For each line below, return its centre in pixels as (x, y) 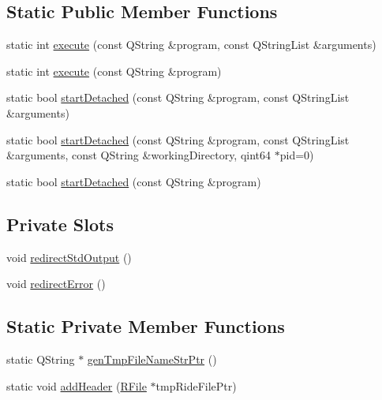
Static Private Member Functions (146, 326)
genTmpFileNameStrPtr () (152, 359)
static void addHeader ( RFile (77, 385)
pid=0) (297, 155)
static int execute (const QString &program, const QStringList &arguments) (191, 45)
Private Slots (60, 224)
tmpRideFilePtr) (196, 385)
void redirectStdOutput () (69, 257)
